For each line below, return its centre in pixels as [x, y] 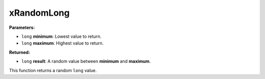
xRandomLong [39, 13]
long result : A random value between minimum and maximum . [86, 61]
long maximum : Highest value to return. [63, 43]
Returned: [20, 52]
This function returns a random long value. [53, 70]
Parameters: [22, 27]
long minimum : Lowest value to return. [61, 36]
